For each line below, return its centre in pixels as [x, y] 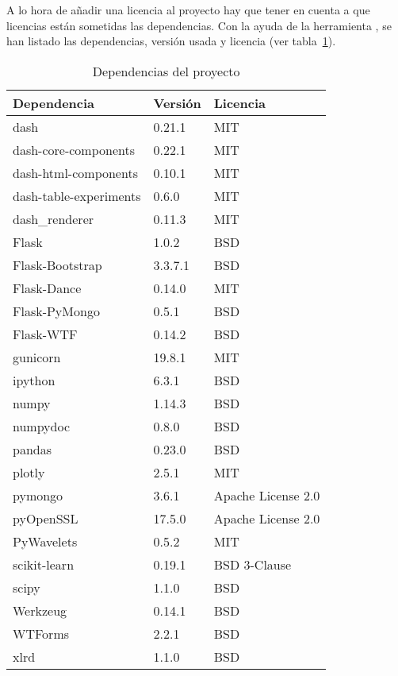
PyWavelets [45, 541]
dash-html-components [75, 172]
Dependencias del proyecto [166, 71]
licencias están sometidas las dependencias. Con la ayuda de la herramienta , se [199, 25]
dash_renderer [54, 218]
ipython [34, 380]
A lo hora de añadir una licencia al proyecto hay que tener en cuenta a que [188, 10]
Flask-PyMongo [56, 311]
